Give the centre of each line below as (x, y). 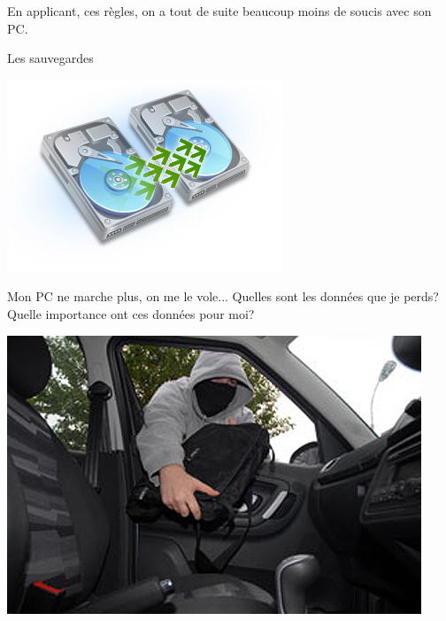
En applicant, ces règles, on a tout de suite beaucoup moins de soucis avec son (219, 11)
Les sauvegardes (50, 58)
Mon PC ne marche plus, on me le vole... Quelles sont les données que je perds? (223, 296)
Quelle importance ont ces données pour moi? (131, 313)
